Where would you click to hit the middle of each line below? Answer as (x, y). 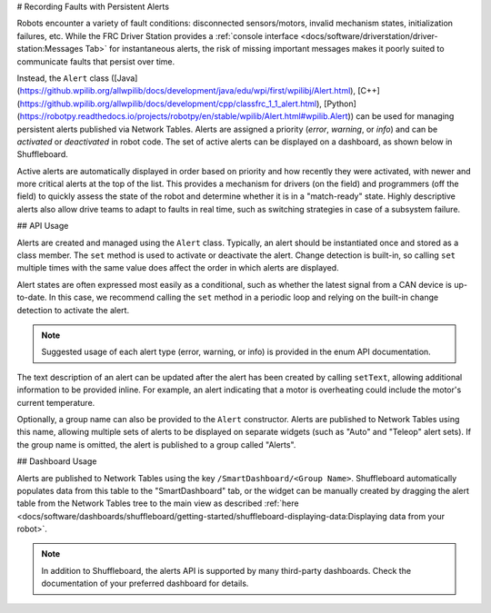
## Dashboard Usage (57, 461)
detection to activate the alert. (73, 310)
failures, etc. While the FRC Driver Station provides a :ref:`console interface (158, 35)
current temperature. (56, 402)
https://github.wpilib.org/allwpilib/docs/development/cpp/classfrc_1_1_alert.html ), (171, 104)
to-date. (32, 297)
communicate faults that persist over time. (96, 61)
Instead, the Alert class (63, 78)
